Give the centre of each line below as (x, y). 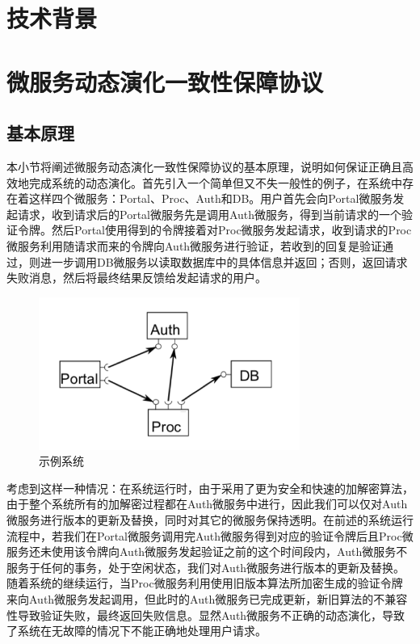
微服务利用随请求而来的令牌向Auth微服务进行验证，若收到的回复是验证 (195, 245)
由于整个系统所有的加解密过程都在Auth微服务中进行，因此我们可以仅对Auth (207, 504)
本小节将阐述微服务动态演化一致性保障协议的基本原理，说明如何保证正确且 (204, 166)
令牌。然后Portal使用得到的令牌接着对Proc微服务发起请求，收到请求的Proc (214, 230)
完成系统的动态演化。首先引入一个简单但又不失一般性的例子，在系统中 (215, 182)
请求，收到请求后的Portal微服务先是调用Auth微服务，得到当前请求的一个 (210, 214)
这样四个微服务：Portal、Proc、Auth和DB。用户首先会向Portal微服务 (211, 198)
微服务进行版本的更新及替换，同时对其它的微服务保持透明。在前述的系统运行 (210, 520)
